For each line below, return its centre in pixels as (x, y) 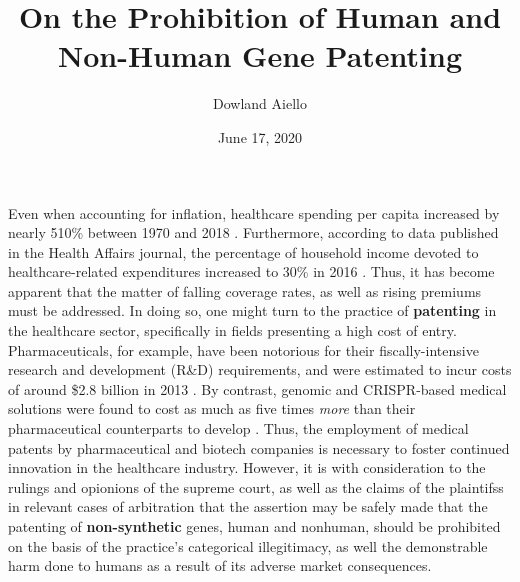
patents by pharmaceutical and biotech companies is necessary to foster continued (259, 447)
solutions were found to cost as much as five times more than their (212, 408)
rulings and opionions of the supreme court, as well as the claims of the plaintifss (256, 486)
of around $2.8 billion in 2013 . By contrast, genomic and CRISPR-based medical (257, 388)
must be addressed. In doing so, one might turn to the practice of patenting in (252, 310)
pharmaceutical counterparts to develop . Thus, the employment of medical (238, 428)
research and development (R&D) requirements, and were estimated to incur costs (260, 369)
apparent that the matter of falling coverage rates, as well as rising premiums (245, 290)
